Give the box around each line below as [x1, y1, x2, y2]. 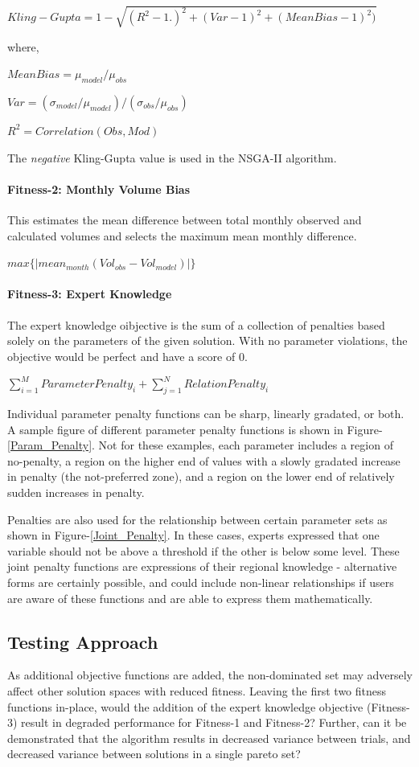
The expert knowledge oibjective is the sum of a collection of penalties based [7, 316, 385, 333]
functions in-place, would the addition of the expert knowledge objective [7, 698, 364, 715]
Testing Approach [7, 629, 158, 654]
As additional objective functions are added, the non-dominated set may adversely [7, 667, 413, 683]
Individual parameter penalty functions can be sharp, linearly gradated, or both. [7, 405, 405, 422]
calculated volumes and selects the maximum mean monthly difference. [7, 227, 357, 244]
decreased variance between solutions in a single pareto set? [7, 745, 301, 762]
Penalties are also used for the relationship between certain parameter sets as [7, 511, 388, 527]
